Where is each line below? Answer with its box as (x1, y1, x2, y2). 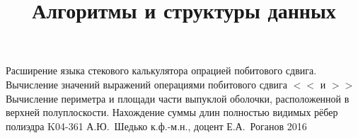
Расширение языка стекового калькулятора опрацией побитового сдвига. (6, 63, 317, 78)
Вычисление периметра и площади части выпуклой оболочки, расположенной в (6, 91, 350, 105)
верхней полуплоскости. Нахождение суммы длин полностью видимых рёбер (6, 105, 338, 120)
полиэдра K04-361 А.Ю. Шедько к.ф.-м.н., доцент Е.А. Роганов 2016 (6, 118, 307, 133)
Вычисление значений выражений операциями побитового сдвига (6, 76, 288, 91)
